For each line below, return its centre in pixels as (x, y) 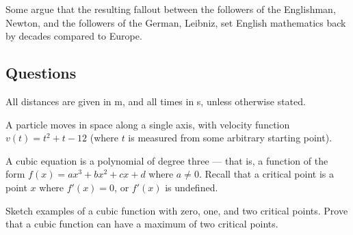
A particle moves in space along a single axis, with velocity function (148, 124)
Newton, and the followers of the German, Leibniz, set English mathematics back (176, 22)
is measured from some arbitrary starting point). (230, 138)
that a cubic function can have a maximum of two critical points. (142, 224)
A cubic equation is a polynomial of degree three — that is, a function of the (167, 160)
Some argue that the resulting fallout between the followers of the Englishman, (171, 9)
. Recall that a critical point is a (266, 174)
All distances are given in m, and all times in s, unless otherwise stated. (156, 101)
